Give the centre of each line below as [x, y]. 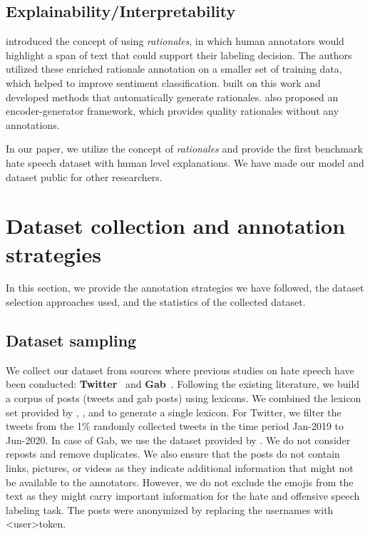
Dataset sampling [71, 340]
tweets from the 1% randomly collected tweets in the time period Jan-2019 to [175, 426]
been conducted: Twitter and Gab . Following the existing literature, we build [183, 384]
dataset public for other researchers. [84, 176]
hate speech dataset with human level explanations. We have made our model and [185, 162]
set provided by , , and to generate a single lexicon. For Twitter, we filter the [174, 412]
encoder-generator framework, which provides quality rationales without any [173, 111]
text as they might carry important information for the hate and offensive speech [183, 496]
